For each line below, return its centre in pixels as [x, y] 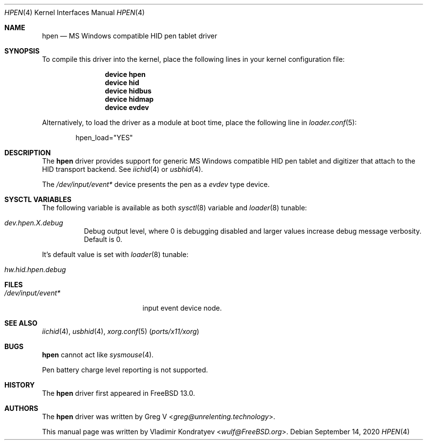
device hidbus [128, 91]
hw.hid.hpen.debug [35, 269]
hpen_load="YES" [104, 138]
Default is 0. [103, 239]
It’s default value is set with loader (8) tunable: [115, 254]
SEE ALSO [21, 323]
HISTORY [20, 385]
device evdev [127, 107]
